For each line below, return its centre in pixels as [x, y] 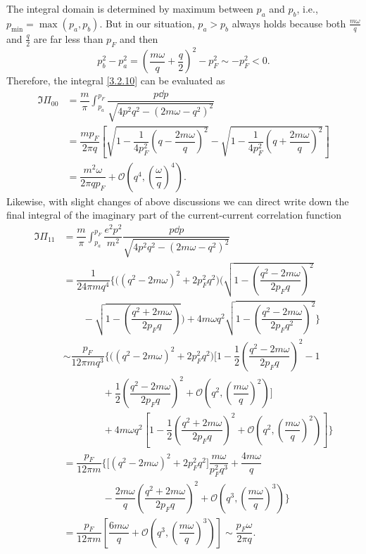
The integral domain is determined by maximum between [130, 8]
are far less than [68, 38]
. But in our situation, [147, 23]
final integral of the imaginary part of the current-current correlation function [174, 215]
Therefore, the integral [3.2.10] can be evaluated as [116, 80]
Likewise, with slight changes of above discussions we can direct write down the [178, 201]
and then [139, 38]
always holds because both [289, 23]
